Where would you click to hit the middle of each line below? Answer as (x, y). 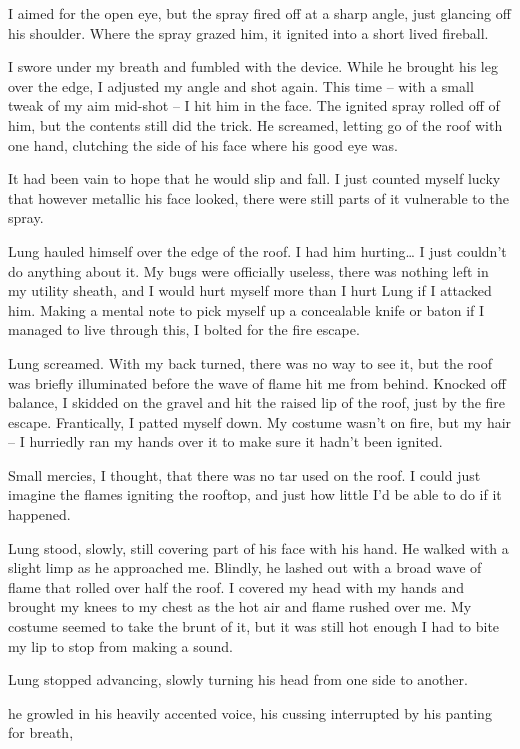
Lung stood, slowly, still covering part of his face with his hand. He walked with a (258, 547)
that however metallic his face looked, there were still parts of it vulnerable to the (258, 197)
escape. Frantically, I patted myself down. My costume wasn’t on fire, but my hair (260, 421)
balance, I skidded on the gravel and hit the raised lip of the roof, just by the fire (257, 402)
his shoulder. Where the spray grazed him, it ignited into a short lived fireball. (248, 32)
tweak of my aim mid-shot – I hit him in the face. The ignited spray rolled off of (254, 105)
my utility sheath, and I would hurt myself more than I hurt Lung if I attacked (250, 290)
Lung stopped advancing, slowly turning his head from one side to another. (238, 679)
